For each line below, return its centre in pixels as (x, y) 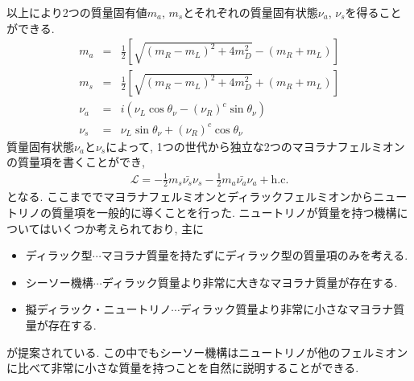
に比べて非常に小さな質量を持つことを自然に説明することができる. (183, 368)
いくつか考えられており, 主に (128, 228)
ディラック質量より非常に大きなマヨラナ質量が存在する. (250, 282)
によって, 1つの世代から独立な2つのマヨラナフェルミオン (255, 146)
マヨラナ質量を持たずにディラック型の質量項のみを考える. (255, 255)
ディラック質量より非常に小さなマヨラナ (287, 309)
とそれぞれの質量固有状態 (250, 12)
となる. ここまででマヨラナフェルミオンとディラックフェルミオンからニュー (207, 197)
